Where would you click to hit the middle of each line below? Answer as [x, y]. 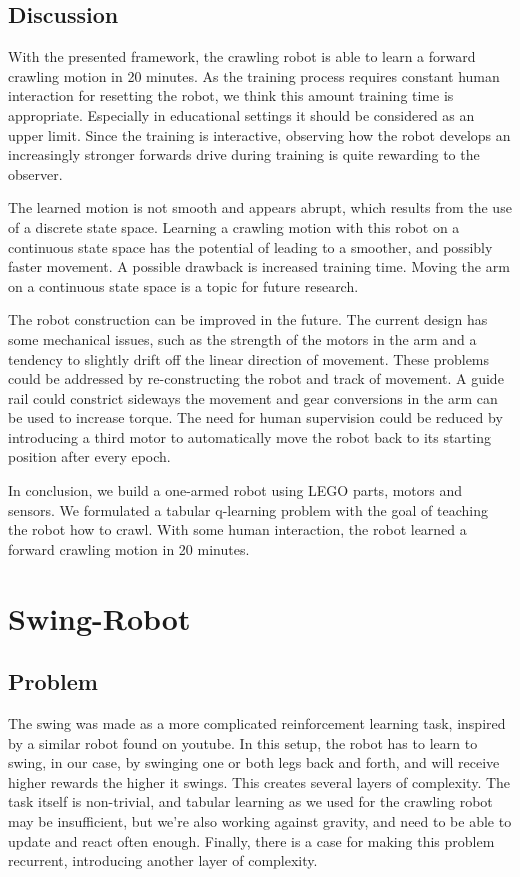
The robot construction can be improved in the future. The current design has [248, 319]
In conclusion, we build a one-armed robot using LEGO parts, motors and [235, 490]
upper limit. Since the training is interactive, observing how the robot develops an [259, 134]
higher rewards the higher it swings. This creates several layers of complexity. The [259, 781]
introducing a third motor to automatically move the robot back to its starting [249, 436]
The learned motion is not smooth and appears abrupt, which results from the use [260, 207]
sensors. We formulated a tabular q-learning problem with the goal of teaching [248, 509]
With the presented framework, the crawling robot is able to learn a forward [242, 56]
